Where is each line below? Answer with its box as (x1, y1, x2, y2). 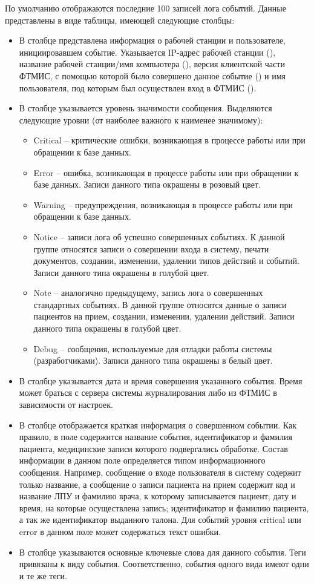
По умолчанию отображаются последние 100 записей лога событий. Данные (5, 2, 286, 14)
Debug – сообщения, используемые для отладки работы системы (33, 342, 272, 355)
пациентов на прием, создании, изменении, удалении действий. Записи (33, 310, 295, 323)
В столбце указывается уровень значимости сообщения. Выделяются (19, 102, 272, 114)
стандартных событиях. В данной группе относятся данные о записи (33, 298, 287, 310)
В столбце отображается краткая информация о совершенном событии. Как (19, 418, 297, 431)
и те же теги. (19, 569, 67, 582)
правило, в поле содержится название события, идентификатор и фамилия (19, 430, 292, 443)
